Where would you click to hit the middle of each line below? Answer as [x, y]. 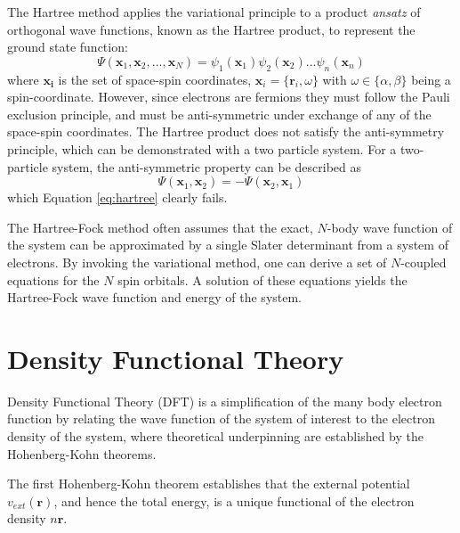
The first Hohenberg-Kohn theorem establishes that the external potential [209, 484]
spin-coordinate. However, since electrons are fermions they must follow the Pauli [229, 97]
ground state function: [68, 47]
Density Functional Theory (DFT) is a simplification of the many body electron [225, 401]
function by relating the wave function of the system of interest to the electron [221, 418]
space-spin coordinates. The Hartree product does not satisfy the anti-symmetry [226, 131]
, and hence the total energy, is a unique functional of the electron [234, 500]
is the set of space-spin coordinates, [155, 79]
